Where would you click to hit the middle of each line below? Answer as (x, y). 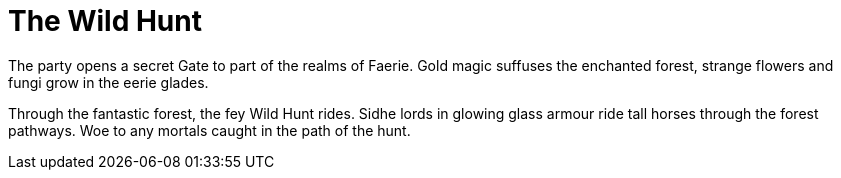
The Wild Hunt (105, 21)
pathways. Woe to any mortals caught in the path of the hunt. (209, 130)
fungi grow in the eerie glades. (108, 82)
